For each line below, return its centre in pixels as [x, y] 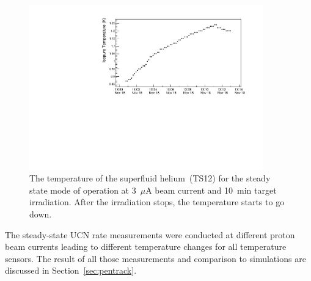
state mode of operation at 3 [83, 190]
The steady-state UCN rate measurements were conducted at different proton [150, 234]
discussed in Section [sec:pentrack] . [71, 270]
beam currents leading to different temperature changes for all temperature [146, 246]
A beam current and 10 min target [211, 190]
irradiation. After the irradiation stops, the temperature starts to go [157, 202]
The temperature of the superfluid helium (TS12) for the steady [150, 178]
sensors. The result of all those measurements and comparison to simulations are [155, 258]
